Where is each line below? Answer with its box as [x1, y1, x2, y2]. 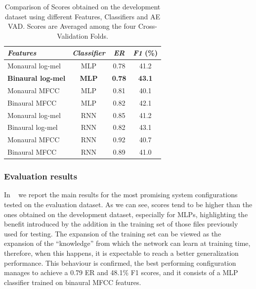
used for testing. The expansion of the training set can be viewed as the [4, 228, 221, 238]
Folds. [90, 30, 108, 41]
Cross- [138, 21, 158, 31]
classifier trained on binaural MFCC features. [4, 277, 141, 287]
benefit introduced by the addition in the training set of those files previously [4, 219, 238, 229]
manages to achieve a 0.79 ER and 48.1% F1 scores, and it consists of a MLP [4, 267, 238, 278]
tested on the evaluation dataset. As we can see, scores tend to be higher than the [4, 199, 253, 210]
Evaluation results [4, 170, 78, 182]
